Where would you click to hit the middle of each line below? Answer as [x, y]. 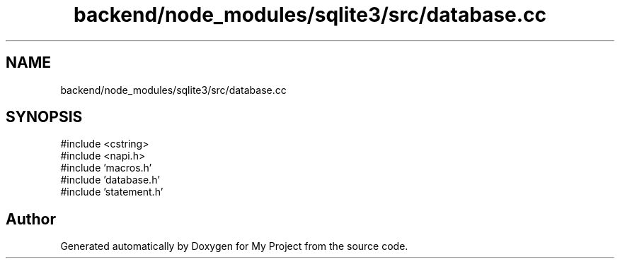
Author [31, 219]
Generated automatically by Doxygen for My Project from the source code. [234, 246]
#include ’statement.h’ [112, 192]
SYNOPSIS [44, 117]
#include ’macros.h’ [106, 168]
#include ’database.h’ [110, 180]
